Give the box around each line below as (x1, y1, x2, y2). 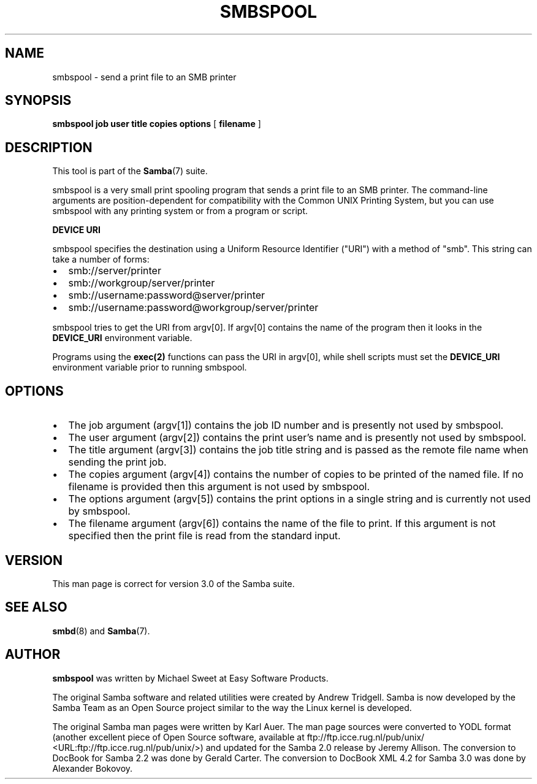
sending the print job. (68, 456, 167, 469)
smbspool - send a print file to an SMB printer (52, 71, 237, 82)
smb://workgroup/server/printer (68, 277, 215, 290)
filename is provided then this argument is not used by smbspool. (68, 480, 370, 493)
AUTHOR (5, 647, 61, 663)
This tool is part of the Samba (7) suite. (52, 166, 208, 177)
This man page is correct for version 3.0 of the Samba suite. (52, 578, 295, 589)
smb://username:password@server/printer (68, 289, 265, 302)
